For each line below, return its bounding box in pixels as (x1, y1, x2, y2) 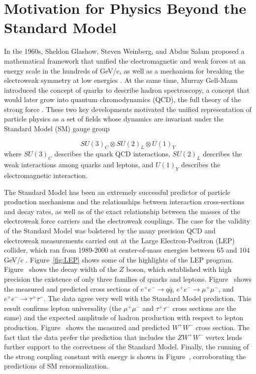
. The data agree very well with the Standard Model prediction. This (43, 293, 252, 303)
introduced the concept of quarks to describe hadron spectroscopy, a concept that (4, 84, 250, 95)
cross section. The (195, 322, 250, 332)
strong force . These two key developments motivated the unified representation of (4, 104, 252, 114)
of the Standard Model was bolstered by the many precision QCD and (4, 225, 216, 236)
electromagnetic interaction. (4, 170, 88, 181)
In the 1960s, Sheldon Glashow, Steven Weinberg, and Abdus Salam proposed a (4, 46, 245, 56)
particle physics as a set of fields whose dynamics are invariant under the (4, 113, 224, 124)
